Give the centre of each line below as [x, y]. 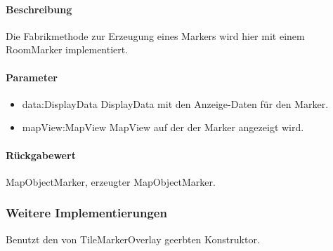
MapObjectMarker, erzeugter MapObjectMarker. [111, 181]
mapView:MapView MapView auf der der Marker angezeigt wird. [163, 127]
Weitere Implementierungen [86, 213]
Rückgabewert [41, 155]
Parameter [32, 77]
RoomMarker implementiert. [67, 49]
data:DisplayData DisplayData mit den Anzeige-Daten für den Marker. [175, 103]
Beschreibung [39, 9]
